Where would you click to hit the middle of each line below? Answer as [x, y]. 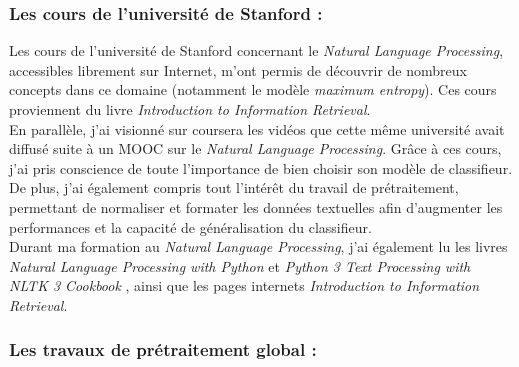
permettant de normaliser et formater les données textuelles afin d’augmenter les [256, 206]
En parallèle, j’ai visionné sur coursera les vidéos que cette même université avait [257, 128]
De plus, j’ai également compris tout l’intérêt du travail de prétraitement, [234, 187]
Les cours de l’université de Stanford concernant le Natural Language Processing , [256, 50]
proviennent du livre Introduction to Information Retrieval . [190, 109]
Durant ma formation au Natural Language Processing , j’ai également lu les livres [258, 246]
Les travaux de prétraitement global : [163, 349]
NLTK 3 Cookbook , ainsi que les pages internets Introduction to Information [244, 285]
